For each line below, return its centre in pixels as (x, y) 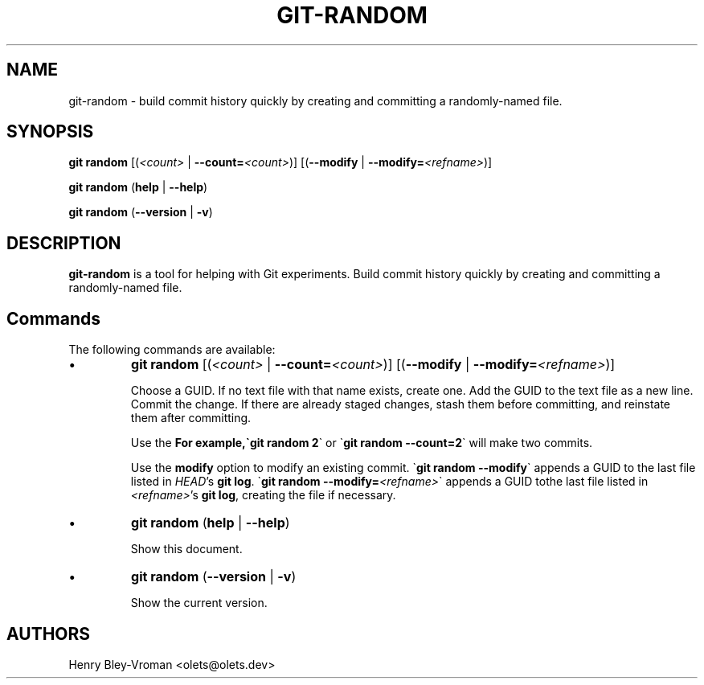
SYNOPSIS (50, 132)
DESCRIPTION (64, 243)
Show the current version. (199, 603)
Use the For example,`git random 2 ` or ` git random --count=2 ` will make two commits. (362, 443)
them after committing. (191, 418)
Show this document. (186, 549)
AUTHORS (49, 634)
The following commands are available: (172, 350)
